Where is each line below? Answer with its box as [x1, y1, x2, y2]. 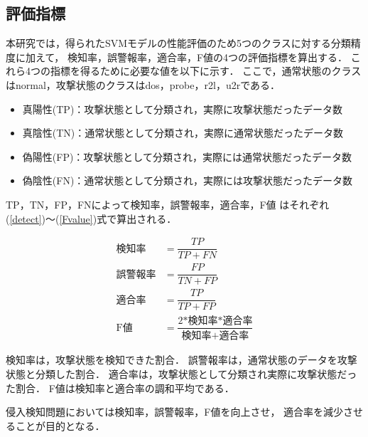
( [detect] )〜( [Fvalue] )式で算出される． [6, 211, 177, 226]
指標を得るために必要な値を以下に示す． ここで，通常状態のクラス [50, 63, 362, 78]
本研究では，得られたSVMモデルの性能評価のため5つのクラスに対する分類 [6, 36, 351, 51]
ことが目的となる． [15, 418, 105, 433]
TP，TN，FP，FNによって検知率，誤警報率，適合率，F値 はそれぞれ [6, 196, 330, 211]
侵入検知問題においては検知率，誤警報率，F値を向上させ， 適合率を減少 [6, 404, 344, 419]
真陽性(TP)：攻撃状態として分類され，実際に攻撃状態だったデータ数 [22, 101, 342, 116]
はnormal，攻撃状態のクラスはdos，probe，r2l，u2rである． [6, 77, 281, 92]
